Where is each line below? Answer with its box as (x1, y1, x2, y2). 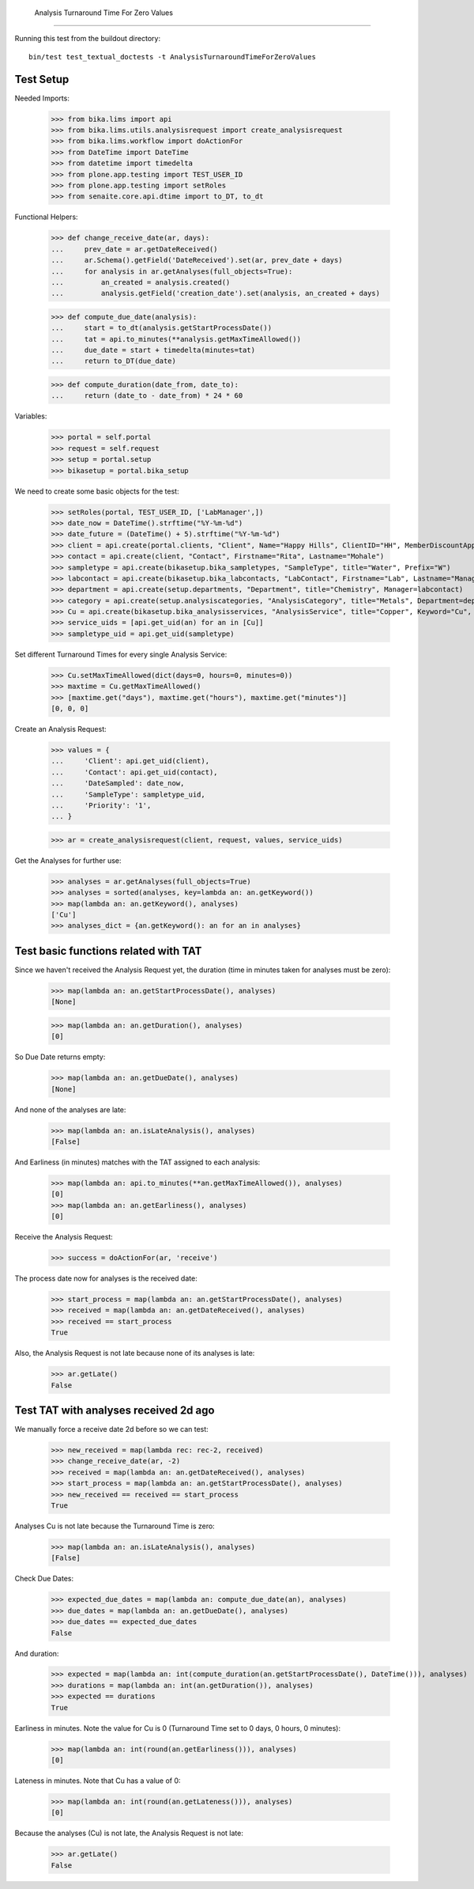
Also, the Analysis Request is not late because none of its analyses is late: (14, 1349, 255, 1358)
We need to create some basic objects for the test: (14, 486, 179, 496)
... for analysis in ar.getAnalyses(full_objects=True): (51, 267, 293, 276)
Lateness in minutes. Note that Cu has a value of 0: (14, 1776, 181, 1785)
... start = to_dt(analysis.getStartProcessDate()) (51, 324, 273, 332)
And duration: (14, 1649, 59, 1658)
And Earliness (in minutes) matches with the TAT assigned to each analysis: (14, 1157, 261, 1167)
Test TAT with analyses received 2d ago (14, 1403, 215, 1417)
